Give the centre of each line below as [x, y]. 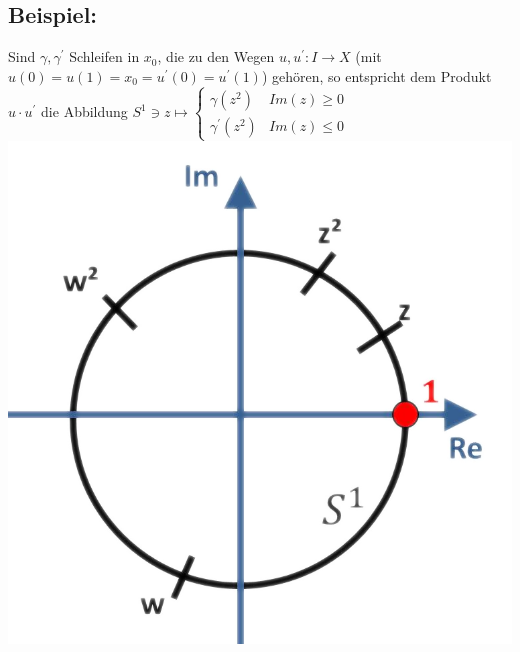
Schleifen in [104, 56]
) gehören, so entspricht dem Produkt [376, 75]
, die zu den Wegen [216, 56]
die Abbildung [84, 111]
